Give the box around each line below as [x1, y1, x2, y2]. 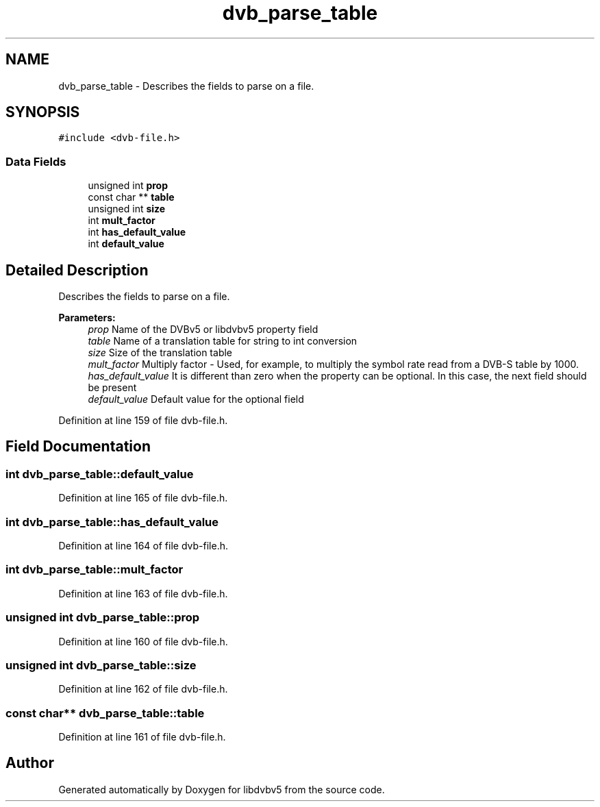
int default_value [88, 238, 164, 250]
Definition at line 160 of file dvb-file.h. [58, 635, 228, 647]
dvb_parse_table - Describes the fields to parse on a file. [58, 79, 314, 92]
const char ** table [88, 191, 175, 203]
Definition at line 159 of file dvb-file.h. [58, 414, 228, 427]
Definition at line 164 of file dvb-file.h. [58, 540, 228, 551]
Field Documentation [5, 438, 151, 456]
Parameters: [58, 312, 116, 324]
